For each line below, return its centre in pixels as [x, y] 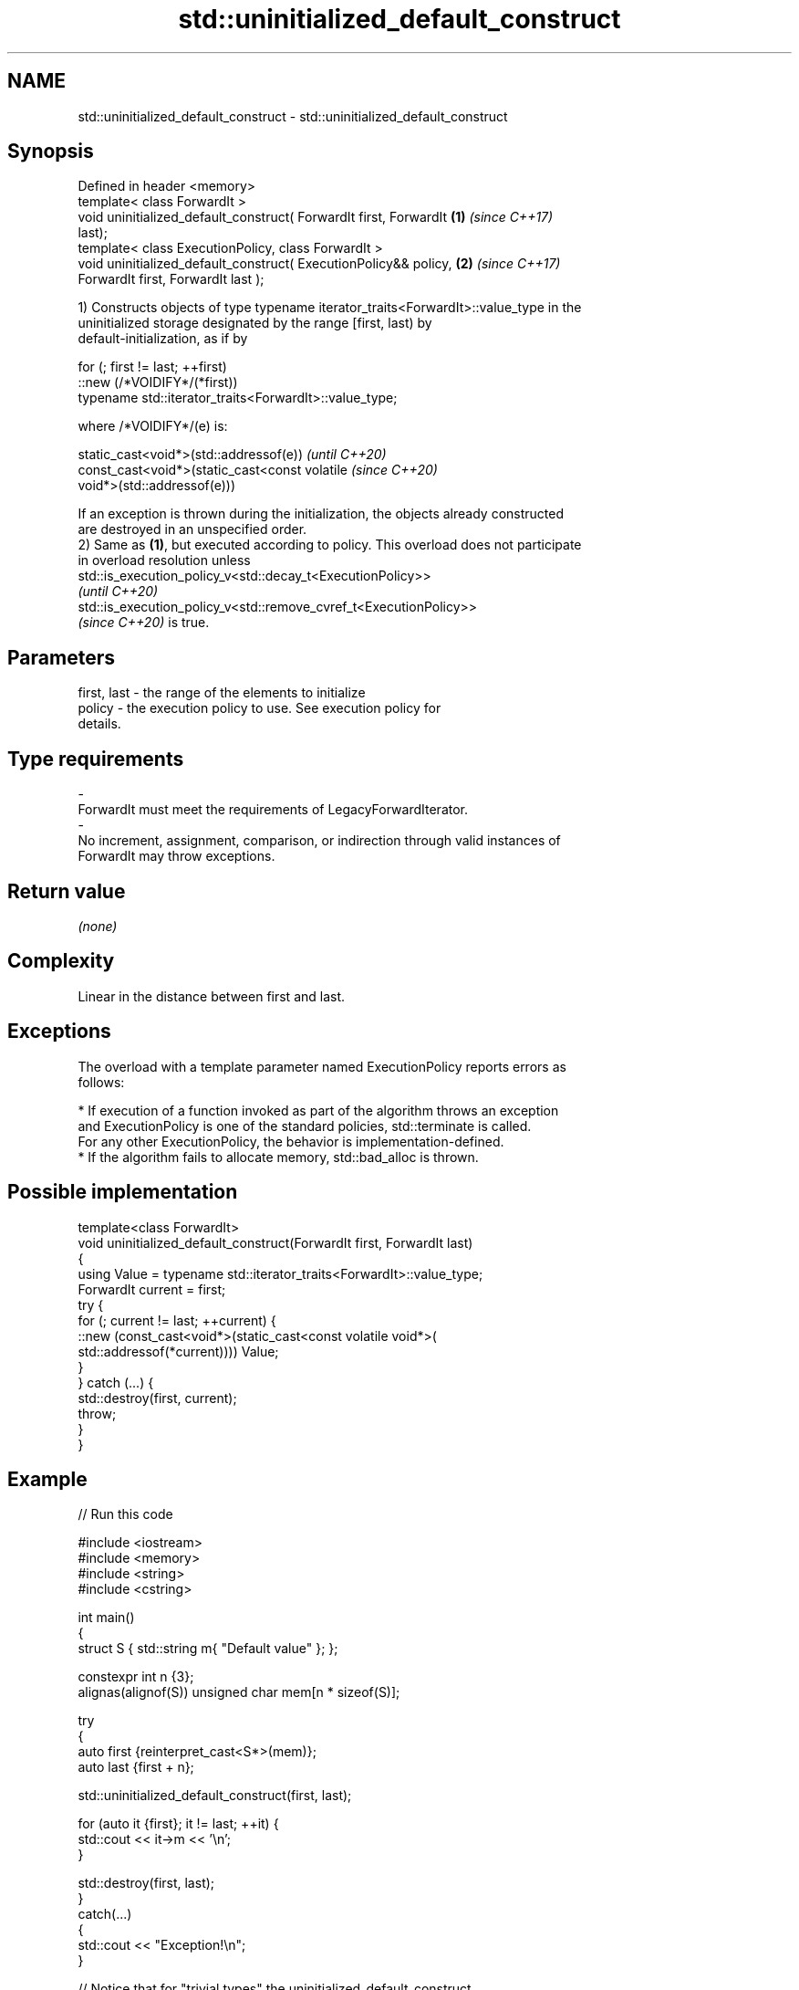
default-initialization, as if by [163, 339]
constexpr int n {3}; [136, 1677]
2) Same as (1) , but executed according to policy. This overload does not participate [330, 545]
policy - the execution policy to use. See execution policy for [259, 708]
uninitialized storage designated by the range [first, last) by [255, 323]
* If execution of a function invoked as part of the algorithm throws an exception [318, 1110]
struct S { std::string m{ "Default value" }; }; [208, 1649]
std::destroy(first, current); [157, 1398]
